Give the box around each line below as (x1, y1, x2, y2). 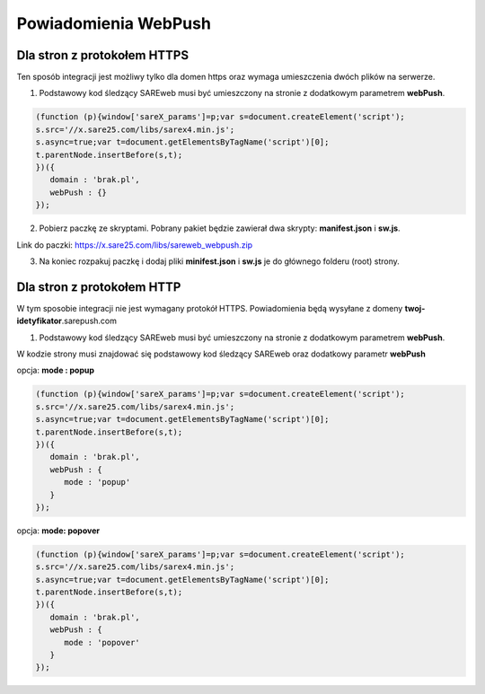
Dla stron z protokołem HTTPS (16, 48, 189, 63)
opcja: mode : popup (16, 365, 94, 376)
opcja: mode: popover (16, 525, 101, 536)
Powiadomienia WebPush (16, 13, 211, 33)
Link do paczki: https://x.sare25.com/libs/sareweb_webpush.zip (16, 239, 253, 250)
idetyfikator (16, 315, 63, 327)
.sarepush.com (61, 315, 117, 327)
